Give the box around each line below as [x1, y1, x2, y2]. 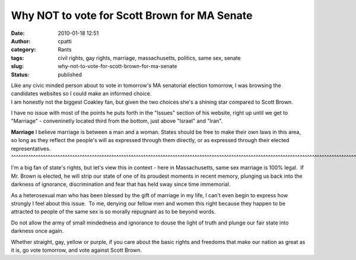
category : [11, 46, 36, 53]
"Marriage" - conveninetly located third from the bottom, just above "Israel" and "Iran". [11, 117, 223, 124]
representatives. [11, 145, 51, 152]
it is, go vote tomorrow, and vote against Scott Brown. [11, 246, 142, 253]
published [58, 71, 82, 78]
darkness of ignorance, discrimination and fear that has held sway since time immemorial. [11, 181, 231, 188]
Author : [11, 37, 31, 44]
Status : [11, 71, 30, 78]
